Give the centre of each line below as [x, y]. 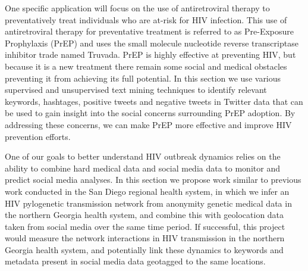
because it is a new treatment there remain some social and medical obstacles [146, 66]
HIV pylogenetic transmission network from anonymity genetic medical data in [148, 203]
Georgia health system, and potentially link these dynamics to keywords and [144, 249]
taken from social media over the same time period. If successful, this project [145, 226]
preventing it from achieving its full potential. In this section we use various [143, 78]
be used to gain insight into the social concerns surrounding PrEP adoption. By [150, 113]
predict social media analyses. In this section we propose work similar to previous [153, 180]
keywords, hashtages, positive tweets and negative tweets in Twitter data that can [154, 101]
